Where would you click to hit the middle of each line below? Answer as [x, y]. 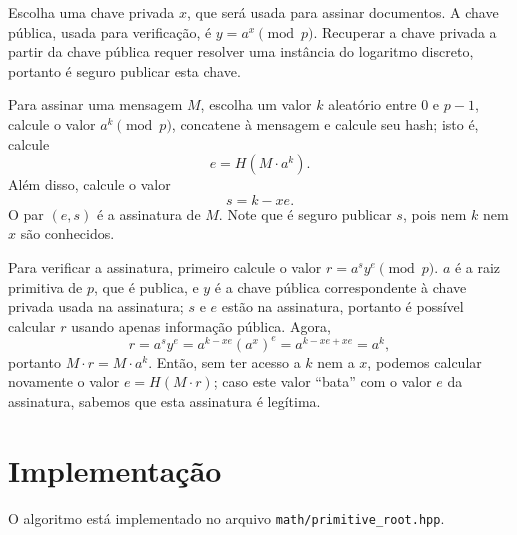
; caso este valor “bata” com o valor [322, 381]
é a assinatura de [148, 213]
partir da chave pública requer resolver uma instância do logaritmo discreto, [241, 51]
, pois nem [434, 213]
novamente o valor [64, 381]
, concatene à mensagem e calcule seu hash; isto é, [325, 123]
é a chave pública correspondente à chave [340, 286]
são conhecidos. [67, 233]
